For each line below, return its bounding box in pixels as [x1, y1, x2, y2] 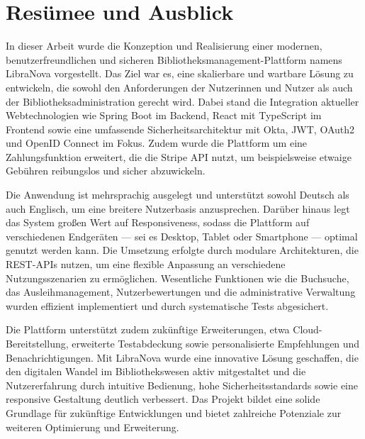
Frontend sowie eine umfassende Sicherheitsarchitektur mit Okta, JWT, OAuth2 [6, 121, 355, 136]
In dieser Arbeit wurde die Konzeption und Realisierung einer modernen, [6, 38, 322, 53]
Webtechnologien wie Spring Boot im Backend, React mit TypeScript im [6, 108, 322, 123]
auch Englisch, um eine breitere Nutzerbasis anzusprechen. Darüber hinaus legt [6, 201, 350, 216]
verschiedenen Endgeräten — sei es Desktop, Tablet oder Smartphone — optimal [6, 228, 358, 243]
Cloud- [293, 322, 322, 337]
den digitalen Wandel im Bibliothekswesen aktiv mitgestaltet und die [6, 364, 306, 379]
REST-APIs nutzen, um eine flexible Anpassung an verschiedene [6, 257, 286, 272]
